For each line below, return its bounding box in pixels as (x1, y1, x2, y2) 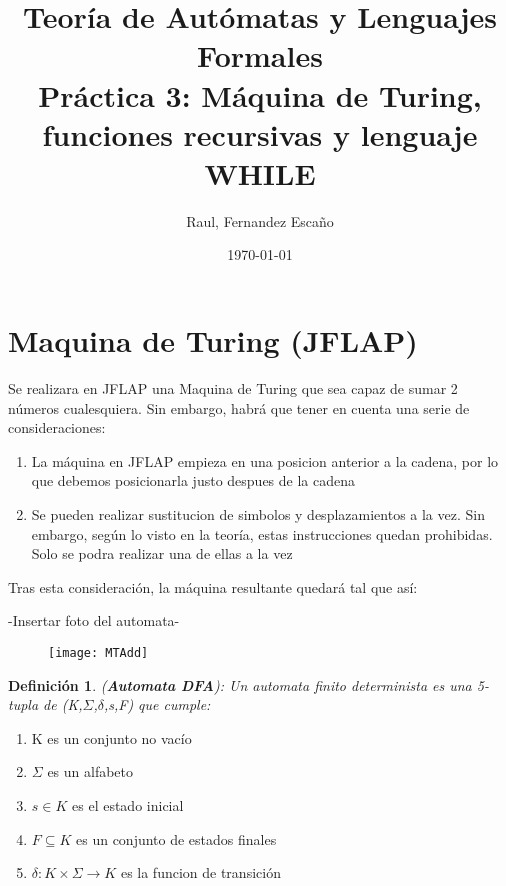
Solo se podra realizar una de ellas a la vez (31, 543, 293, 564)
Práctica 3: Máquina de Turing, (38, 74, 482, 115)
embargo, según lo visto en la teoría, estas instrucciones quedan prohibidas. (31, 523, 493, 544)
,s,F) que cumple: (103, 694, 211, 715)
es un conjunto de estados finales (76, 828, 277, 849)
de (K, (43, 694, 83, 715)
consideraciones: (8, 417, 106, 438)
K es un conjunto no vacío (31, 727, 192, 748)
